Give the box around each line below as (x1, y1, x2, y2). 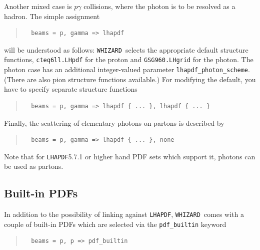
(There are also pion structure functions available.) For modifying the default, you (4, 74, 256, 84)
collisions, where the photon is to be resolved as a (83, 1, 235, 11)
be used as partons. (4, 161, 63, 171)
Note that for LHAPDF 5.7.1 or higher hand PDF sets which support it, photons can (4, 151, 255, 161)
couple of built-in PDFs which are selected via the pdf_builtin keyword (4, 218, 226, 229)
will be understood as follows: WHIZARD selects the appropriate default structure (4, 44, 248, 55)
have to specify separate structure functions (4, 84, 137, 94)
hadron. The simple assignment (4, 11, 100, 21)
